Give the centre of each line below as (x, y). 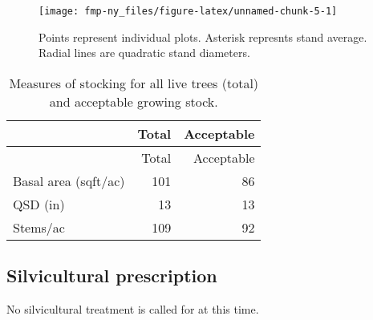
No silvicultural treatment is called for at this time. (133, 309)
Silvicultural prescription (112, 275)
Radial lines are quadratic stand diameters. (144, 53)
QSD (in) (39, 204)
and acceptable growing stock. (134, 101)
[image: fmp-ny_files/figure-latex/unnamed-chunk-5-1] (188, 11)
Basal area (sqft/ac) (69, 180)
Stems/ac (39, 227)
